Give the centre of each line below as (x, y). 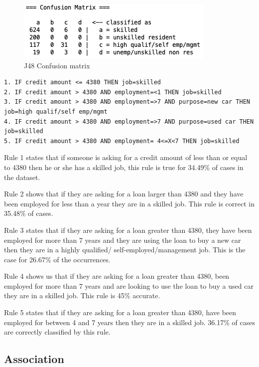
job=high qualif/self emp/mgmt (56, 111)
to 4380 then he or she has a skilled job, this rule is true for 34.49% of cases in (124, 167)
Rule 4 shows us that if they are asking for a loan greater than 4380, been (117, 276)
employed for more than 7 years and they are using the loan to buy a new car (123, 240)
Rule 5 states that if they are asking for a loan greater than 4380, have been (120, 312)
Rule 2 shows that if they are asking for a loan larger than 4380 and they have (124, 194)
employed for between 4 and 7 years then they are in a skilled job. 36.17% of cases (129, 322)
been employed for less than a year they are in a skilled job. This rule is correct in (129, 203)
